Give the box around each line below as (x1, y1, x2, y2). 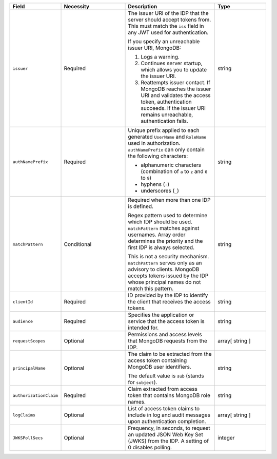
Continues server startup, (141, 60, 203, 67)
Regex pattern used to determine (128, 212, 208, 219)
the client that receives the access (128, 298, 211, 305)
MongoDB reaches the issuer (141, 85, 211, 92)
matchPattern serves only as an (128, 259, 202, 266)
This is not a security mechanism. (128, 253, 209, 260)
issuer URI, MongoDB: (128, 44, 182, 51)
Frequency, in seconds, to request (128, 425, 210, 431)
